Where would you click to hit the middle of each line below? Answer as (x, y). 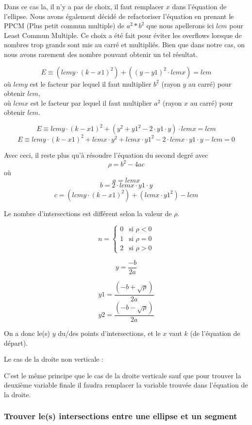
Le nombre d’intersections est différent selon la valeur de (88, 213)
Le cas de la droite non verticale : (54, 359)
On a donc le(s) (27, 333)
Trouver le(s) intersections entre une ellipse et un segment (121, 416)
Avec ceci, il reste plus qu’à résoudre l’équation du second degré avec (106, 155)
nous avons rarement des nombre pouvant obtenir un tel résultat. (101, 54)
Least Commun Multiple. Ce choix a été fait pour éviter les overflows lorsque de (123, 35)
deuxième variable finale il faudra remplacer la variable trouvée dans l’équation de (126, 385)
